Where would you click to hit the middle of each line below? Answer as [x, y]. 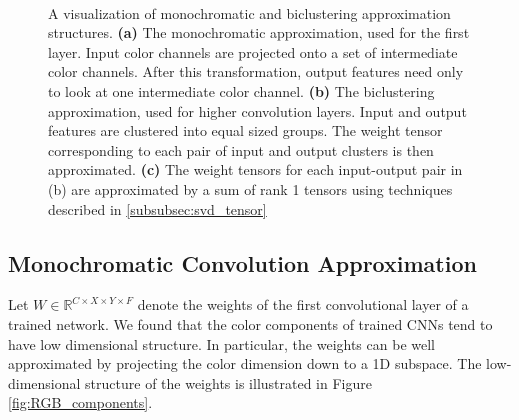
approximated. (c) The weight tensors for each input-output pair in [255, 169]
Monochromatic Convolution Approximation [242, 262]
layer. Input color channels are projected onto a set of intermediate [253, 51]
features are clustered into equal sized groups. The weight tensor [245, 130]
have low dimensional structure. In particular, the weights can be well [221, 343]
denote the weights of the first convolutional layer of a [303, 304]
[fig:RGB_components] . [80, 402]
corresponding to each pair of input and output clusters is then [241, 149]
